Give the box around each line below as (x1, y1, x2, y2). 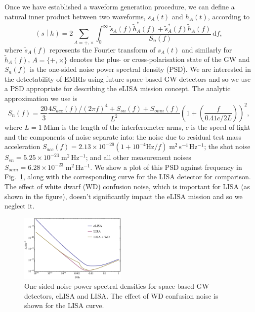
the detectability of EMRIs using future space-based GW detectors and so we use (4, 73, 251, 84)
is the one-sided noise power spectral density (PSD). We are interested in (30, 64, 251, 74)
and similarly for (181, 44, 232, 54)
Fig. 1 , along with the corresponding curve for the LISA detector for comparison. (4, 171, 251, 182)
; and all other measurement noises (85, 152, 191, 162)
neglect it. (4, 201, 35, 211)
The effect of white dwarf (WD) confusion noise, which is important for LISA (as (4, 181, 250, 191)
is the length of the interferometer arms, (62, 121, 183, 132)
